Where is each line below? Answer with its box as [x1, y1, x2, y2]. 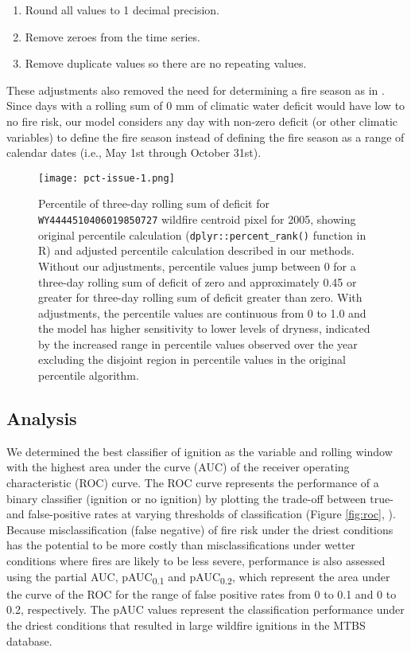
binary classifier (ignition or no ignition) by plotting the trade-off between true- [6, 490, 394, 506]
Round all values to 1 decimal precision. [25, 2, 220, 18]
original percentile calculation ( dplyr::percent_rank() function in [38, 226, 366, 243]
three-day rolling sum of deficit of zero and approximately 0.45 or [38, 273, 357, 290]
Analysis [6, 406, 77, 431]
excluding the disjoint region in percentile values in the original [38, 351, 346, 368]
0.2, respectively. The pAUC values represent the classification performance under [6, 601, 405, 618]
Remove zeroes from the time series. [25, 28, 200, 45]
